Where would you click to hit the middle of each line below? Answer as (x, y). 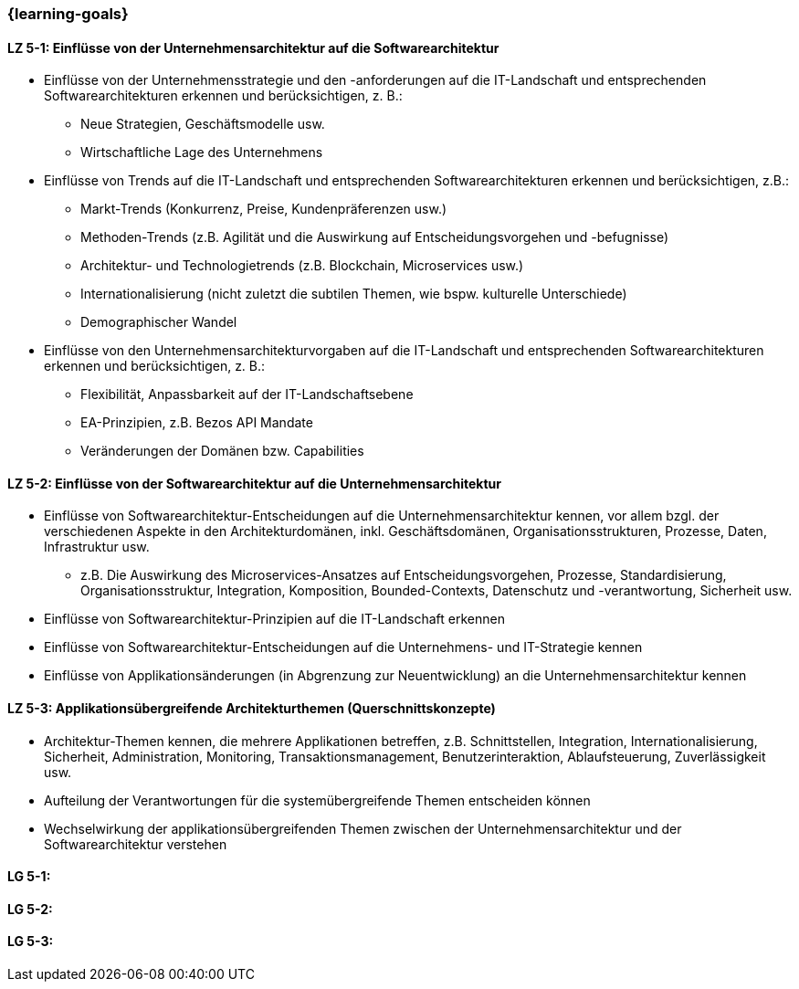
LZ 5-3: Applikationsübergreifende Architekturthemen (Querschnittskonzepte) (252, 709)
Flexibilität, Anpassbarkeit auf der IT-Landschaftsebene (247, 395)
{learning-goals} (68, 14)
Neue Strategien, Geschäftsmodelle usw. (203, 124)
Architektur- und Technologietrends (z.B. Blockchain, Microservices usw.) (302, 266)
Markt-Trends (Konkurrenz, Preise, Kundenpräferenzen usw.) (264, 209)
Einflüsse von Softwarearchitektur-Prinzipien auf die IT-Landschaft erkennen (274, 619)
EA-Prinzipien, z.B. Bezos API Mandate (197, 423)
